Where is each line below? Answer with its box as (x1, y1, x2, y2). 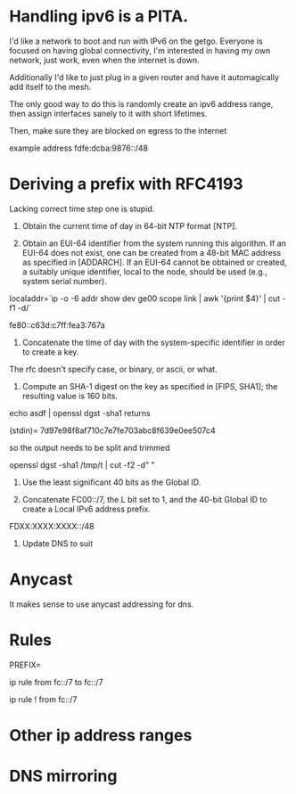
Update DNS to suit (21, 537, 94, 549)
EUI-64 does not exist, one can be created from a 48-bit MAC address (21, 247, 282, 258)
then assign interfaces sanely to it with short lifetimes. (9, 108, 208, 119)
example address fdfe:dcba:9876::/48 (9, 143, 149, 153)
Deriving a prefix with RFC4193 (9, 174, 243, 194)
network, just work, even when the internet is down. (9, 54, 201, 65)
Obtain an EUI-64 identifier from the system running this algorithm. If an (21, 238, 287, 249)
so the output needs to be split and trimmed (9, 442, 170, 453)
